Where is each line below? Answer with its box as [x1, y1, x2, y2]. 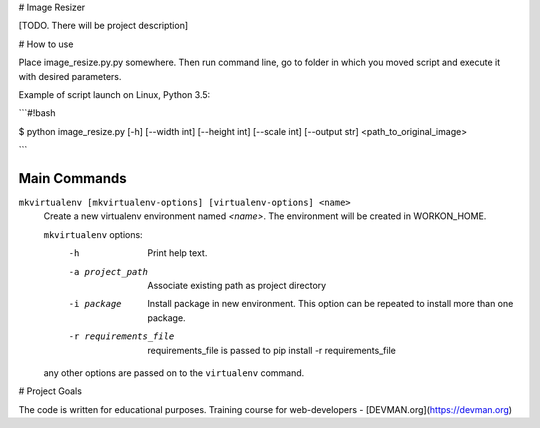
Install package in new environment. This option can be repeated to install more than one [147, 298, 514, 310]
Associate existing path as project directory [147, 279, 327, 291]
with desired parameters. [18, 70, 122, 82]
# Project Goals [18, 385, 82, 397]
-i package [68, 298, 122, 310]
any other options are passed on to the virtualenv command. [43, 366, 305, 379]
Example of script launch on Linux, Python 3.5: [18, 88, 211, 100]
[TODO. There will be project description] [18, 20, 189, 32]
